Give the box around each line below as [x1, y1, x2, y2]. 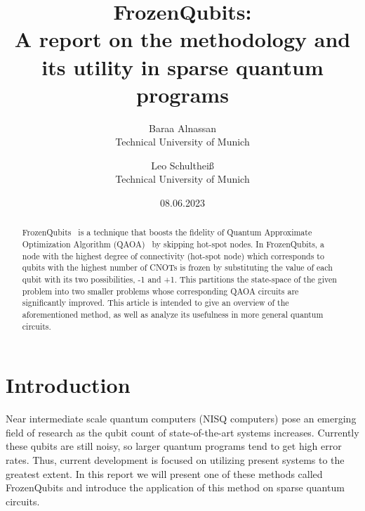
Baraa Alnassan [148, 120, 217, 135]
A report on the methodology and [14, 25, 351, 53]
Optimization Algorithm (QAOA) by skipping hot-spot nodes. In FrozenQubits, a [22, 238, 325, 250]
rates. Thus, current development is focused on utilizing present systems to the [6, 453, 345, 467]
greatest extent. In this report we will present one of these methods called [6, 466, 323, 481]
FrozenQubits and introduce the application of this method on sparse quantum [6, 480, 345, 495]
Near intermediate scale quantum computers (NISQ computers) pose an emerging [6, 411, 357, 426]
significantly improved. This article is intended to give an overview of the [22, 297, 289, 309]
